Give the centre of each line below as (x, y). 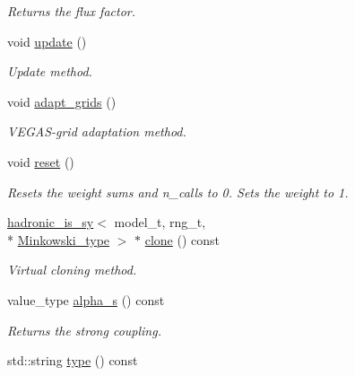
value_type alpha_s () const (86, 299)
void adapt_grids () (62, 101)
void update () (47, 41)
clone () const (182, 239)
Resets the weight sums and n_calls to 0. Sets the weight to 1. (178, 192)
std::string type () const (73, 360)
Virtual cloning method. (72, 270)
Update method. (50, 71)
